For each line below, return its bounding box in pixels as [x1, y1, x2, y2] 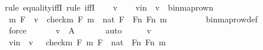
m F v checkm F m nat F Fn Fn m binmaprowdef [8, 12, 258, 25]
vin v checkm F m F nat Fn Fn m [8, 35, 166, 48]
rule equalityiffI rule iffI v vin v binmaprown [5, 1, 213, 13]
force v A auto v [8, 24, 152, 36]
